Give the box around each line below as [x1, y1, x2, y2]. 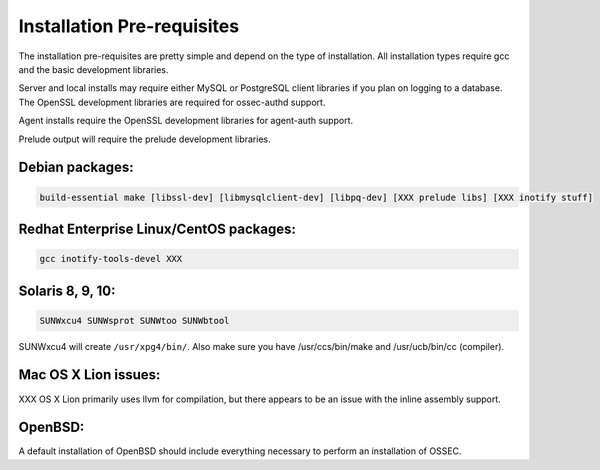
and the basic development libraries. [18, 63, 169, 75]
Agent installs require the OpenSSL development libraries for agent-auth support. [18, 115, 354, 127]
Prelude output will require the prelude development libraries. [18, 133, 271, 145]
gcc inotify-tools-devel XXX [39, 253, 183, 265]
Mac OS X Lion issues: [18, 366, 161, 384]
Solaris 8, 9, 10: [18, 282, 116, 299]
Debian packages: [18, 159, 134, 176]
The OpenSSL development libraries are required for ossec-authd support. [18, 96, 326, 108]
